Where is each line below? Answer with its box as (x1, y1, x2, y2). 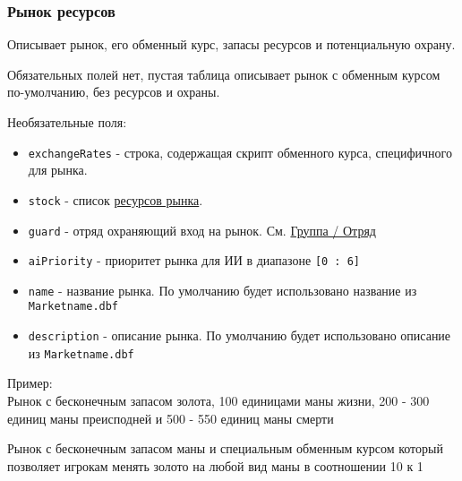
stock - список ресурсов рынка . (28, 190, 203, 209)
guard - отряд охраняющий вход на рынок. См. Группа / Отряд (28, 220, 376, 239)
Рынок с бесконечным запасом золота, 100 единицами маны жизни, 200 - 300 (7, 391, 430, 410)
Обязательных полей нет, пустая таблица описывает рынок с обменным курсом (7, 64, 441, 83)
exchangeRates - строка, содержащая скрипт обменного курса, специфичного (28, 142, 452, 161)
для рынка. (28, 160, 88, 179)
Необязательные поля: (7, 113, 127, 131)
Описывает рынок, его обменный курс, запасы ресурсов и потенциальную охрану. (7, 35, 456, 54)
